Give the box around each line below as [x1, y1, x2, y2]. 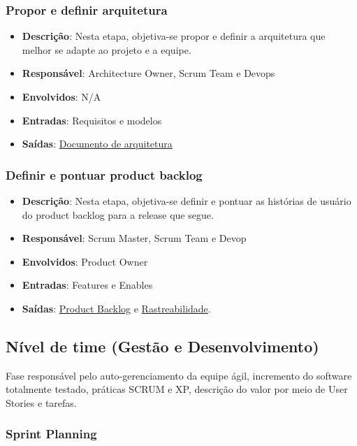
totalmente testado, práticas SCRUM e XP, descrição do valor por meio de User [6, 382, 348, 396]
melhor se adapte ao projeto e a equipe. [22, 42, 191, 57]
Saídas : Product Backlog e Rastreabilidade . [22, 301, 211, 315]
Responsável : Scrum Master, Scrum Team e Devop [22, 231, 247, 245]
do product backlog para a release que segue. [22, 207, 214, 222]
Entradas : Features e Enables [22, 278, 153, 292]
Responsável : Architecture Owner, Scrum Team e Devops [22, 66, 275, 80]
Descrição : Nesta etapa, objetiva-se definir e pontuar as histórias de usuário [22, 194, 351, 208]
